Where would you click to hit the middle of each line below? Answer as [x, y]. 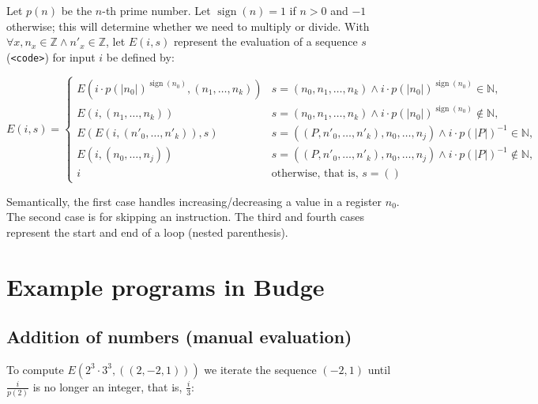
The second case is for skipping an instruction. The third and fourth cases [185, 217]
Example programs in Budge [166, 286]
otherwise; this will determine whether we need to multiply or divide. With [188, 26]
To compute [35, 369]
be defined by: [140, 56]
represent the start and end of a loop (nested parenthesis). [147, 232]
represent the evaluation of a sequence [265, 41]
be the [77, 10]
